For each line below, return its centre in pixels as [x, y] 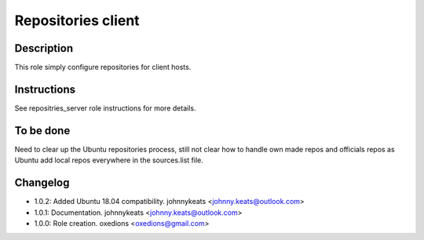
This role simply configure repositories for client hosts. [103, 67]
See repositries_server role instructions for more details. [105, 108]
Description [44, 48]
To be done [42, 131]
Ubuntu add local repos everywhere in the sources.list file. [109, 160]
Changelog [42, 183]
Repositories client [77, 20]
